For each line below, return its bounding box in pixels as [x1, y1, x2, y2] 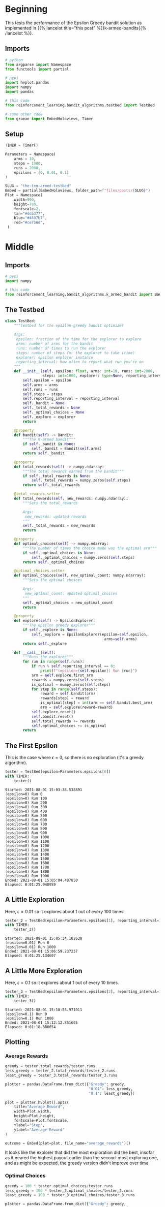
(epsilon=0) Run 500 [5, 813, 48, 818]
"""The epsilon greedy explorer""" [23, 623, 96, 628]
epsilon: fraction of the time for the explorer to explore [16, 337, 141, 342]
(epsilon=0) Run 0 [5, 792, 43, 796]
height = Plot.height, [14, 1113, 56, 1118]
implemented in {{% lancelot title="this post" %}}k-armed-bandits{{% [5, 25, 146, 31]
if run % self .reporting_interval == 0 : [31, 664, 115, 669]
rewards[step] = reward [40, 696, 89, 701]
